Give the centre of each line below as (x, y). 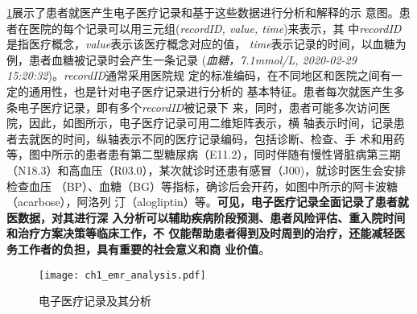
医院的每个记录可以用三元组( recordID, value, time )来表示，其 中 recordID (215, 28)
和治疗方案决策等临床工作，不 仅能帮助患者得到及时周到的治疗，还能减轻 (200, 233)
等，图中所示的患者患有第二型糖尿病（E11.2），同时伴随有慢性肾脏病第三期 (204, 154)
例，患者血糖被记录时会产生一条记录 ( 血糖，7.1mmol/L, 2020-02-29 (182, 59)
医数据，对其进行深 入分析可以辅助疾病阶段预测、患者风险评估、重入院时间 (206, 217)
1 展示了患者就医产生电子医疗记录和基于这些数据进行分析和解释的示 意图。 (203, 12)
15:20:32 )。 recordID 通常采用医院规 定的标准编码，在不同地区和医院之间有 (199, 75)
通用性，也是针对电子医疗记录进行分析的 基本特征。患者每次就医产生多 (217, 91)
